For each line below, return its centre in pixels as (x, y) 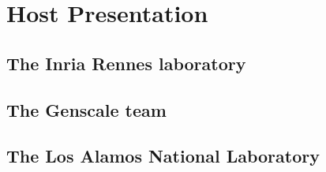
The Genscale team (86, 109)
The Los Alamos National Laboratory (163, 156)
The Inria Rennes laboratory (126, 63)
